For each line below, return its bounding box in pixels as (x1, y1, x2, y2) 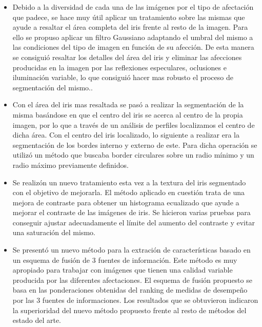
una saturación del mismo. (12, 227, 95, 238)
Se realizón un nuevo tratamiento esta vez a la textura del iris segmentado (12, 177, 246, 187)
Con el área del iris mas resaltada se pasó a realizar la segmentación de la (12, 99, 244, 110)
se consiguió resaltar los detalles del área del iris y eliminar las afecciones (12, 51, 242, 62)
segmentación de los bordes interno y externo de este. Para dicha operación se (12, 139, 257, 150)
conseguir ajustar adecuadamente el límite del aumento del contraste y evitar (12, 217, 255, 227)
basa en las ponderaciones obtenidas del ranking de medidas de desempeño (12, 284, 248, 295)
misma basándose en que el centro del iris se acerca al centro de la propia (12, 109, 243, 120)
